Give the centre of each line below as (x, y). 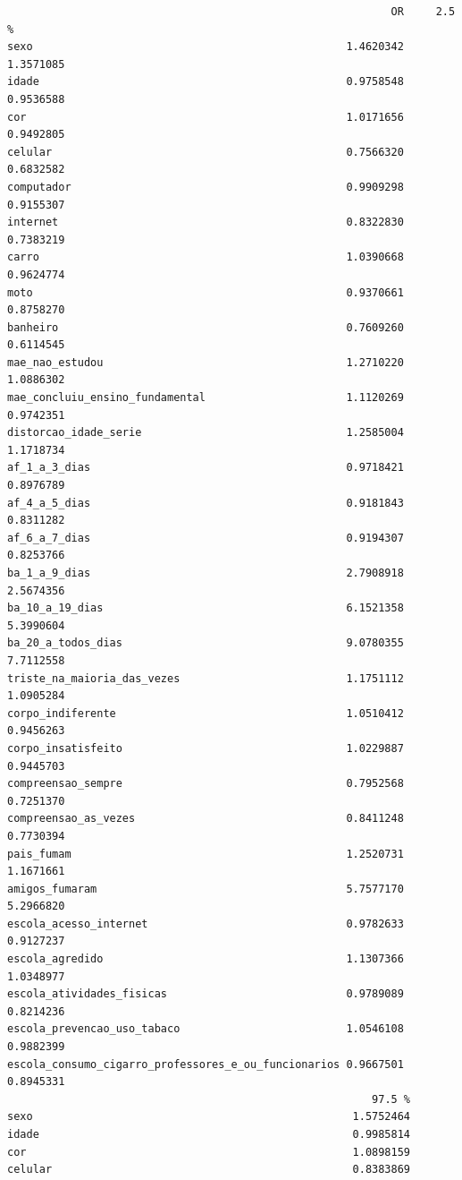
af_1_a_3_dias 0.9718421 (206, 468)
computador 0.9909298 (206, 187)
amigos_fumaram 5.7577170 (206, 889)
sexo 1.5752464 (209, 1117)
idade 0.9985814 (209, 1134)
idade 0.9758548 (206, 82)
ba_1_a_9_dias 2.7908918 (206, 573)
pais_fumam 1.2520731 (206, 854)
